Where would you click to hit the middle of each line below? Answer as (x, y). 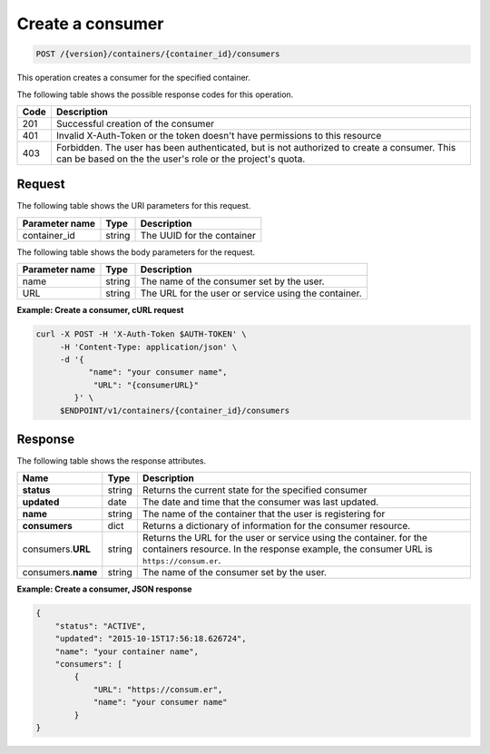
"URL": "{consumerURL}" (146, 385)
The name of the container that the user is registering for (264, 514)
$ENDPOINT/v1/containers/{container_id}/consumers (175, 410)
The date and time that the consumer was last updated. (260, 502)
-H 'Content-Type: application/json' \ (148, 347)
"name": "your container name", (127, 651)
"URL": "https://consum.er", (158, 689)
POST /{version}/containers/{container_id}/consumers (158, 54)
